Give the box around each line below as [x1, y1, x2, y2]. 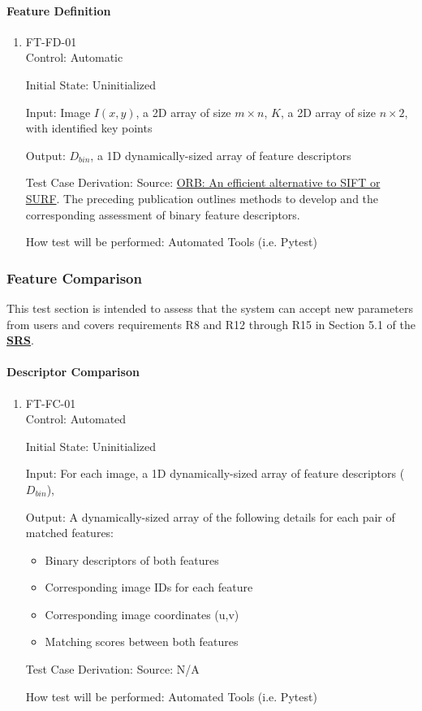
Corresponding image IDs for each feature [45, 579, 253, 596]
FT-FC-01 [25, 394, 76, 411]
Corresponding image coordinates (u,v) [45, 605, 239, 622]
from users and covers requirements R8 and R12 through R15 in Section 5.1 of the [6, 315, 416, 332]
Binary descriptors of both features [45, 551, 219, 568]
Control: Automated [25, 410, 127, 427]
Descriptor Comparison [6, 363, 140, 380]
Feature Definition [6, 2, 111, 19]
